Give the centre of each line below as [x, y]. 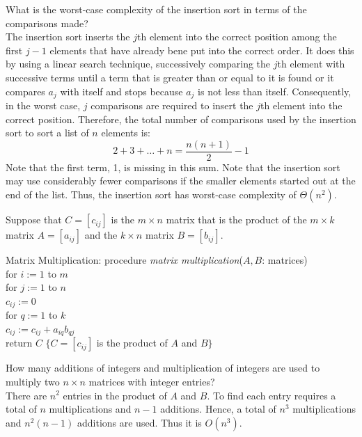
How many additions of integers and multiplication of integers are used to [163, 368]
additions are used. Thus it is [139, 422]
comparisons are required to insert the [172, 105]
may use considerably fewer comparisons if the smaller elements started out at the [181, 181]
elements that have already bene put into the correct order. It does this [202, 50]
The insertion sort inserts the [68, 37]
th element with [311, 64]
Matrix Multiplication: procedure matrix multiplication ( [124, 260]
